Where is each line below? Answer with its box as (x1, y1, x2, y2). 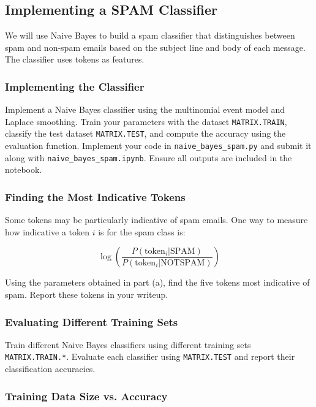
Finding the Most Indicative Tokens (5, 189, 186, 204)
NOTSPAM (160, 259, 205, 268)
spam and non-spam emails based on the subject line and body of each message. (5, 40, 306, 53)
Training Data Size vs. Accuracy (5, 388, 168, 403)
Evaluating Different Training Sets (5, 314, 178, 329)
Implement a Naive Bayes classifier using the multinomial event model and (5, 103, 285, 116)
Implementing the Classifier (5, 78, 145, 94)
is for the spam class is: (98, 225, 186, 238)
